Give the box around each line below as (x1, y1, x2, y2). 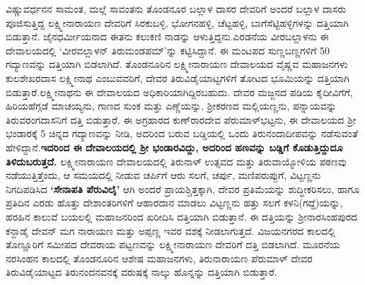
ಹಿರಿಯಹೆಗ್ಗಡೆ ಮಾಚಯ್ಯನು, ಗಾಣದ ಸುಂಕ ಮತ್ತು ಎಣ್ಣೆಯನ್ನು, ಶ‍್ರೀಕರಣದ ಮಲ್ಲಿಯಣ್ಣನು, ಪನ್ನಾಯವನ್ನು (6, 98, 337, 113)
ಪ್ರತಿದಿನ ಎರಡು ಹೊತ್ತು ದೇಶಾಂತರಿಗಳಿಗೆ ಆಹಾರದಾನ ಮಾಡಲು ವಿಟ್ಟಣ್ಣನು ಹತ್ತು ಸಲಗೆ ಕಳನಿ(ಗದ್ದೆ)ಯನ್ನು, (6, 195, 343, 210)
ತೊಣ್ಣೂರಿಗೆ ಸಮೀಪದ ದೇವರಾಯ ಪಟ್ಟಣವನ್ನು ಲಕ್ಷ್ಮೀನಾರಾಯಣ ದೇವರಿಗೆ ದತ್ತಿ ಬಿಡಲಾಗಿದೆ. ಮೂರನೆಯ (6, 237, 340, 252)
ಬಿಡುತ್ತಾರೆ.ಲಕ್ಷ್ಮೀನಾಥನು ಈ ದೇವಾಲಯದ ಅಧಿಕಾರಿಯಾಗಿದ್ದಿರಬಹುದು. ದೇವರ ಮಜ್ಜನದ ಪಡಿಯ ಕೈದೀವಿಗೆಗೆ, (6, 84, 353, 99)
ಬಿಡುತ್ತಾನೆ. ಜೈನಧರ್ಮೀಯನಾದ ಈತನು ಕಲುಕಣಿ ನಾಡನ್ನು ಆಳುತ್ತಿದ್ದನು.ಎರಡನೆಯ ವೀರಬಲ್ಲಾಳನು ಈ (6, 29, 329, 44)
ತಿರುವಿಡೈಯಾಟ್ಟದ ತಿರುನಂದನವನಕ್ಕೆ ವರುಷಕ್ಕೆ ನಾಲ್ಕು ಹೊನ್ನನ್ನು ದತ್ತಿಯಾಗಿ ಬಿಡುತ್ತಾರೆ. (6, 264, 277, 279)
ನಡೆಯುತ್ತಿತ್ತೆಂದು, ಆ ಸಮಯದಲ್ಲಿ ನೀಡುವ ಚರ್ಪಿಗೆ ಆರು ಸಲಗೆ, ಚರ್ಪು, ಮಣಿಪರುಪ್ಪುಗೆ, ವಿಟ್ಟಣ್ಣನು (6, 168, 321, 182)
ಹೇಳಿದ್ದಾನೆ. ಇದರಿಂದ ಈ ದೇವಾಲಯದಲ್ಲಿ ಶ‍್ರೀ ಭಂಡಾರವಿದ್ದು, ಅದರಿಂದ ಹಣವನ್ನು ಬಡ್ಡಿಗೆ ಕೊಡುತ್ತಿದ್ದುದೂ (6, 139, 343, 154)
